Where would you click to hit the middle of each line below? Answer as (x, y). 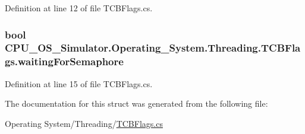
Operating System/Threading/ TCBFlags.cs (84, 123)
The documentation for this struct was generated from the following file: (136, 103)
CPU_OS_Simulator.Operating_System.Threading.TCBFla (153, 48)
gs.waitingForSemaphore (64, 61)
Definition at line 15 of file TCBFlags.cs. (79, 83)
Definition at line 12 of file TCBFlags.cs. (79, 8)
